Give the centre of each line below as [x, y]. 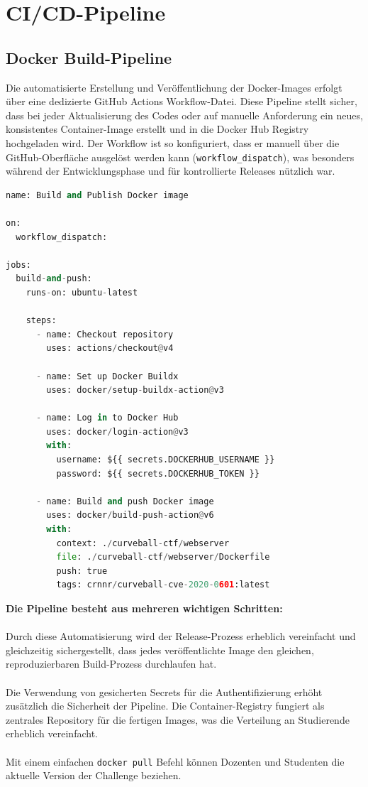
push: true [82, 571]
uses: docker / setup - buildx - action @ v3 [135, 390]
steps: [41, 321]
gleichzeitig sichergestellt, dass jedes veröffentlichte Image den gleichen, [160, 650]
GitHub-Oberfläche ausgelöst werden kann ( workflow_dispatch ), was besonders [180, 157]
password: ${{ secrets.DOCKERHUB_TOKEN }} [158, 473]
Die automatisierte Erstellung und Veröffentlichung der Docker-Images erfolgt [174, 87]
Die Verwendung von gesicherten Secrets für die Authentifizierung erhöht [164, 691]
